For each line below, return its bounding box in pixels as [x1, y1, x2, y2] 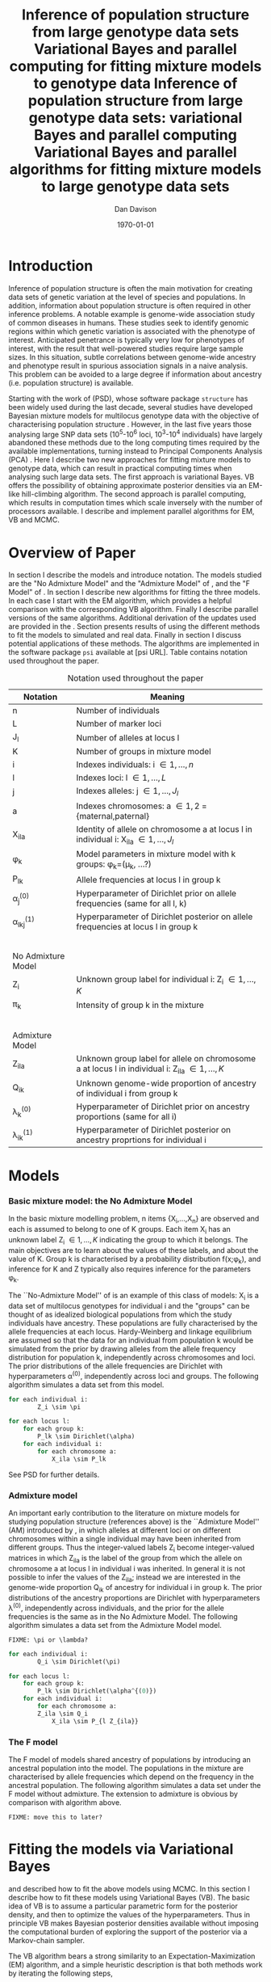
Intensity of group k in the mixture [76, 1000, 204, 1010]
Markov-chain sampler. [8, 1935, 85, 1945]
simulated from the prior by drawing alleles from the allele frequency [8, 1344, 236, 1354]
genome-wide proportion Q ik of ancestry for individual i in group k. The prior [8, 1583, 262, 1594]
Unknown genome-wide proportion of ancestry [76, 1077, 256, 1089]
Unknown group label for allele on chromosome [76, 1052, 256, 1064]
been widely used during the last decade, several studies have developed [8, 402, 253, 411]
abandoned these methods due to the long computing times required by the [8, 438, 261, 448]
